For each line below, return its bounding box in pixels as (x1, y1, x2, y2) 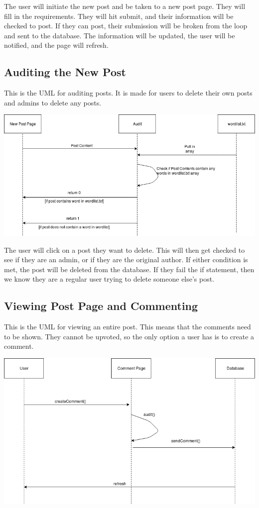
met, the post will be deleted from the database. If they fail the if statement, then (4, 264, 255, 274)
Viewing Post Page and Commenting (4, 298, 198, 313)
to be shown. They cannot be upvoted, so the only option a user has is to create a (4, 331, 255, 341)
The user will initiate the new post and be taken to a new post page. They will (4, 1, 246, 11)
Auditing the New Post (4, 64, 126, 80)
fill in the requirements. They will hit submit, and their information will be (4, 10, 234, 21)
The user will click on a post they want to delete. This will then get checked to (4, 244, 245, 255)
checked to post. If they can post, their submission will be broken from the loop (4, 20, 248, 31)
